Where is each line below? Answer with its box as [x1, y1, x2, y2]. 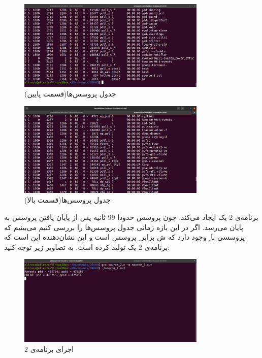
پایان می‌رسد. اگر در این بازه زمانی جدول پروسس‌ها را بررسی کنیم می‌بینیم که [4, 221, 243, 232]
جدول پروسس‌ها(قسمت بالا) [24, 194, 111, 205]
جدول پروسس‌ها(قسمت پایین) [24, 88, 116, 99]
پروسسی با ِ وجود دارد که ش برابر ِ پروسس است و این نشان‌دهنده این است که [4, 232, 245, 242]
